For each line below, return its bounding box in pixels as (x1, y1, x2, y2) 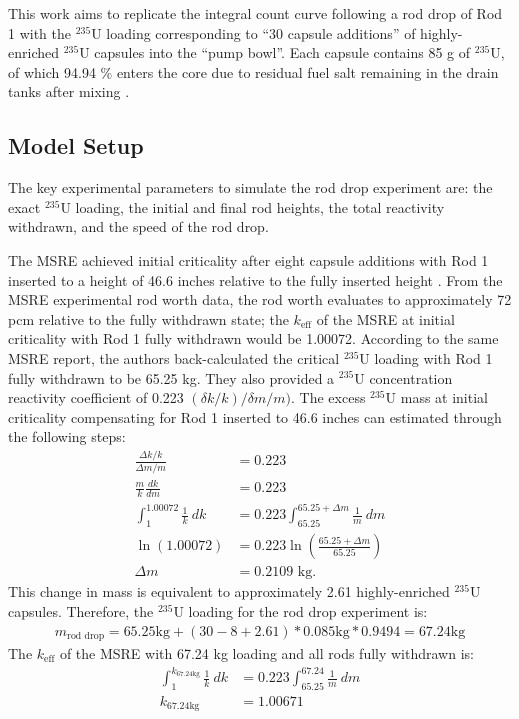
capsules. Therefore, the (8, 600, 154, 621)
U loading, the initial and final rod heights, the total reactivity (60, 196, 445, 217)
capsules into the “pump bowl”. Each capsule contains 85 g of (94, 42, 471, 63)
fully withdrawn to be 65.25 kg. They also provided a (8, 367, 335, 388)
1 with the (8, 22, 71, 43)
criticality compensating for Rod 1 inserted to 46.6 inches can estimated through (8, 406, 502, 427)
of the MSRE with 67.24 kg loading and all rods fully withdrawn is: (59, 642, 474, 663)
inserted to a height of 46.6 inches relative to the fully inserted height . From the (8, 269, 503, 290)
